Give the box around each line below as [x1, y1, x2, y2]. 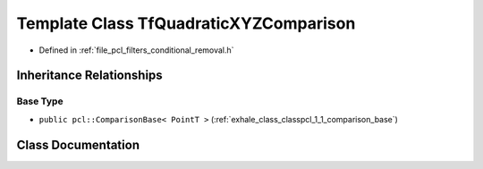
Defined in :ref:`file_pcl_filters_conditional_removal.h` [38, 45, 234, 55]
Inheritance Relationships [16, 68, 163, 83]
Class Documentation [16, 137, 140, 152]
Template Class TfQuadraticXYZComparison [16, 13, 356, 33]
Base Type [16, 95, 64, 107]
